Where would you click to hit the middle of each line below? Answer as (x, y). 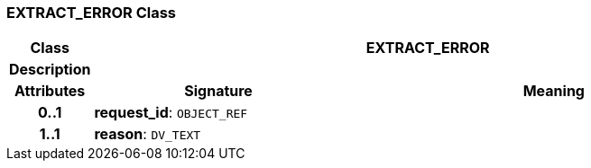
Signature (218, 91)
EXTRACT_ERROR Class (91, 13)
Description (50, 70)
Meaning (554, 91)
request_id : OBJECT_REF (171, 113)
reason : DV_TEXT (148, 134)
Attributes (50, 91)
